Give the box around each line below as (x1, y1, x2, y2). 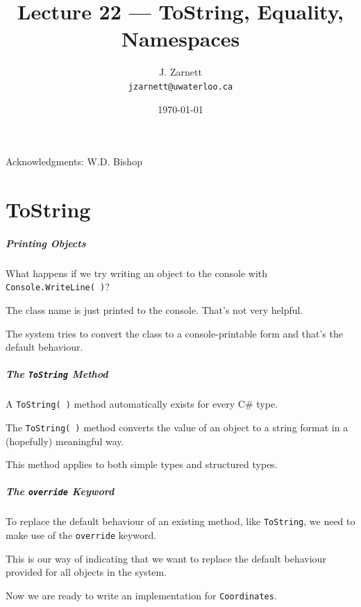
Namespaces (121, 24, 240, 53)
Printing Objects (6, 235, 86, 250)
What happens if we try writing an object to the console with (6, 265, 268, 280)
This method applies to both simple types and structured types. (6, 457, 278, 472)
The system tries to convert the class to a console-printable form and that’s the (6, 326, 343, 340)
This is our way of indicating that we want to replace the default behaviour (6, 551, 326, 565)
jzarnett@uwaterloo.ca (128, 81, 233, 92)
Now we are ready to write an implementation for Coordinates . (6, 588, 277, 602)
